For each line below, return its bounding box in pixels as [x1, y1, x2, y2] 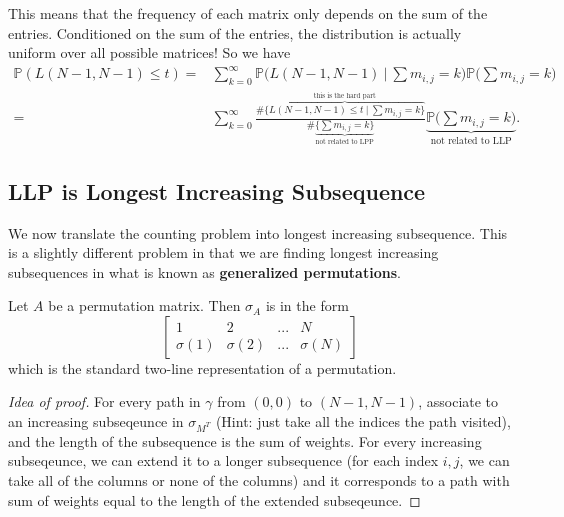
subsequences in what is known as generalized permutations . [8, 261, 401, 282]
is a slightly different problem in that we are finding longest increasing [8, 242, 439, 263]
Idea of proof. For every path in [8, 391, 201, 412]
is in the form [265, 295, 349, 316]
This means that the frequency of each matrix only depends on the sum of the [8, 3, 488, 23]
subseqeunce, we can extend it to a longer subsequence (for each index [8, 450, 439, 471]
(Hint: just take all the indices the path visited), [215, 411, 511, 432]
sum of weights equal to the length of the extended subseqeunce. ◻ [8, 489, 421, 510]
